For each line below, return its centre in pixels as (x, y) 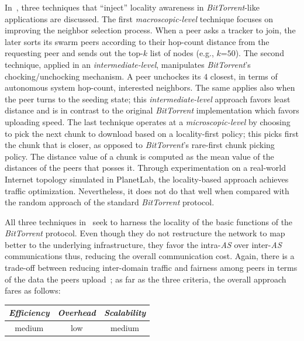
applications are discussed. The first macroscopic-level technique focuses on (139, 18)
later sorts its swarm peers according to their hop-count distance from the (137, 41)
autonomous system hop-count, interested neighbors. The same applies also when (150, 87)
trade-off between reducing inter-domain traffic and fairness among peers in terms (151, 268)
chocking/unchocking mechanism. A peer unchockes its (103, 76)
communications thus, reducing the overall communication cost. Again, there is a (150, 256)
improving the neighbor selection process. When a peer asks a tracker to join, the (150, 30)
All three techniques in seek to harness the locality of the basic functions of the (149, 221)
